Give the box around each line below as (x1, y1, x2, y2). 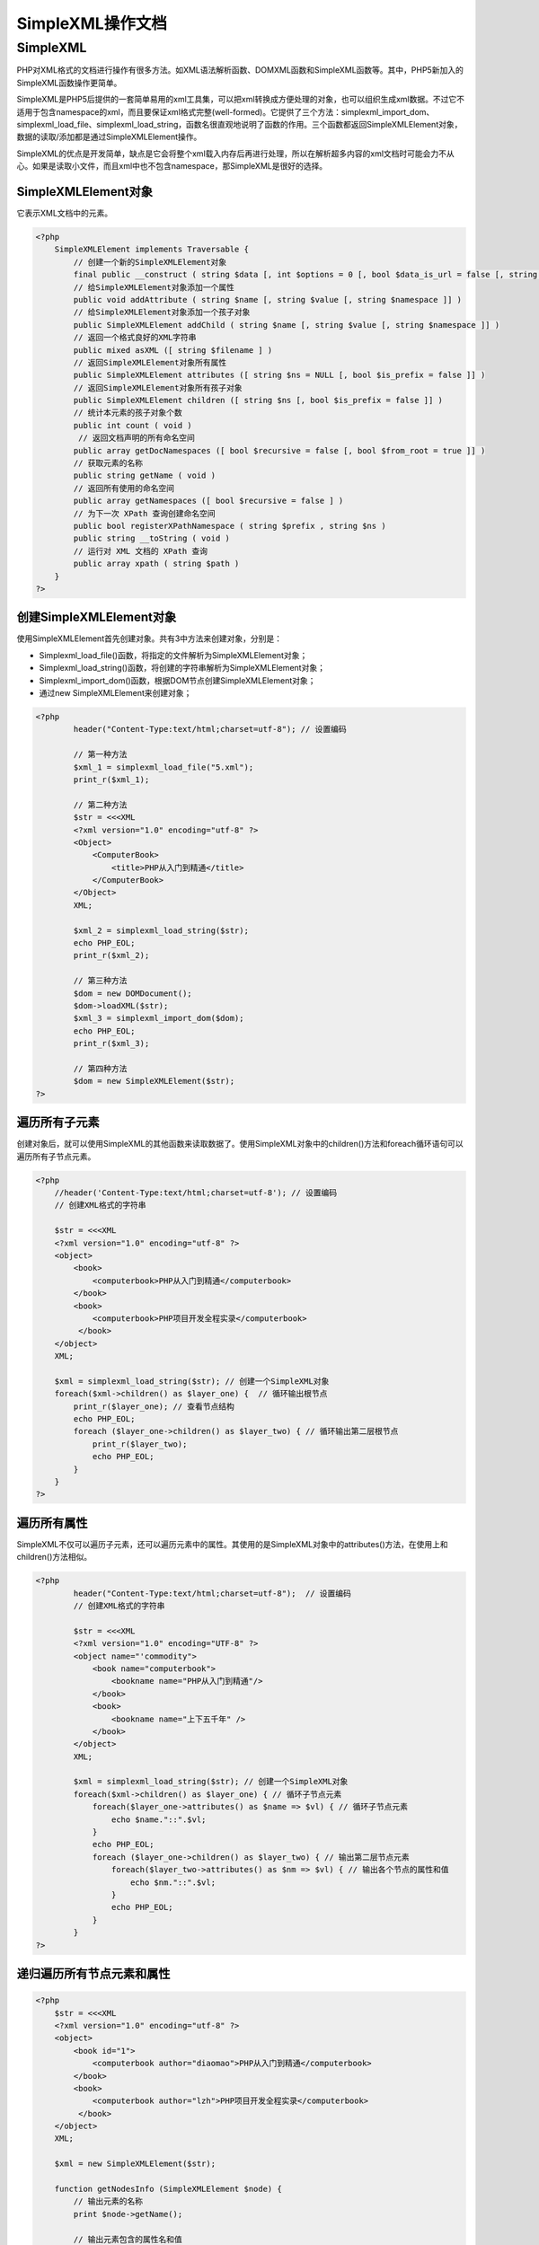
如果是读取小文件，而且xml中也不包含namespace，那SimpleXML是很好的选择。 (31, 161, 328, 172)
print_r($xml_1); (73, 774, 150, 785)
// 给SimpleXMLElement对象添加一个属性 (73, 282, 235, 292)
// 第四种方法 (73, 1063, 128, 1073)
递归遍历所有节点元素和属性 (16, 1966, 171, 1981)
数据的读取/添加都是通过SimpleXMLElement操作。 (16, 131, 202, 143)
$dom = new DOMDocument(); (73, 988, 192, 999)
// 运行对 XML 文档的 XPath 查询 (73, 546, 208, 556)
